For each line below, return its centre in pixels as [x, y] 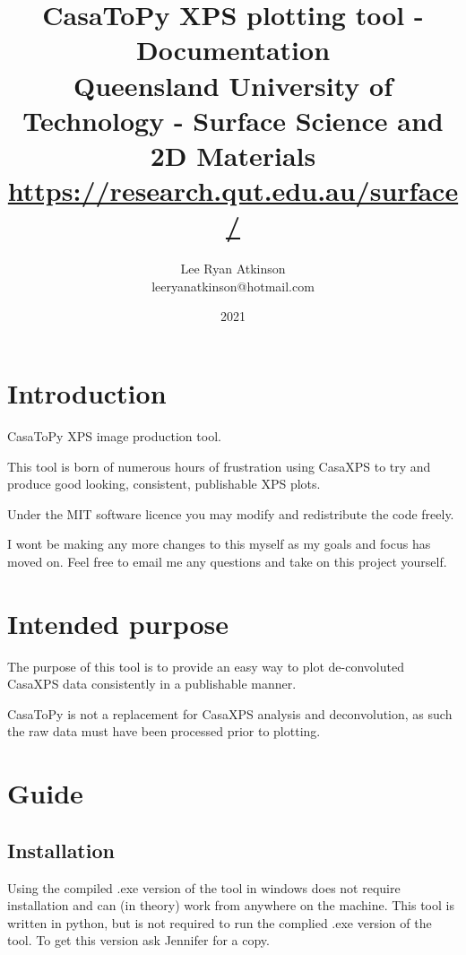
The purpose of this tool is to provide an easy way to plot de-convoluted [206, 666]
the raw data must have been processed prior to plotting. [164, 731]
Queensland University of [233, 85]
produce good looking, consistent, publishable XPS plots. [164, 484]
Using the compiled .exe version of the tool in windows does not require [204, 887]
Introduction [87, 393]
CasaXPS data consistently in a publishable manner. [152, 684]
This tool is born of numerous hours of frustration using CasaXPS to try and [219, 466]
